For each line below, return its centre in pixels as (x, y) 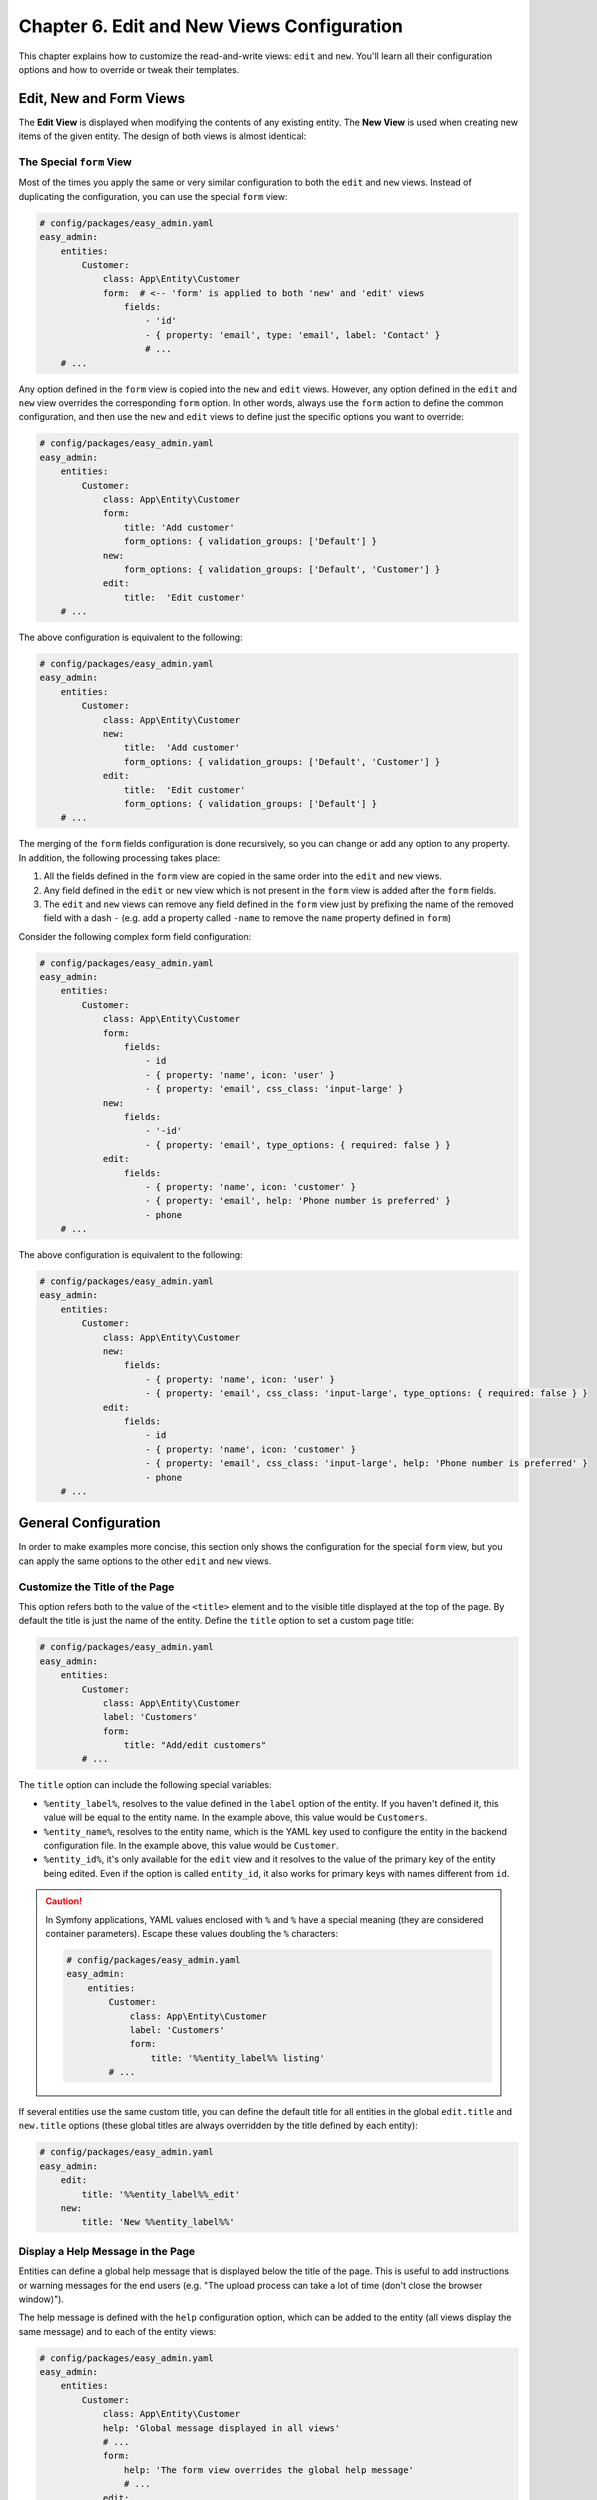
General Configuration (89, 1523)
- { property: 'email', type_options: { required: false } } (298, 1144)
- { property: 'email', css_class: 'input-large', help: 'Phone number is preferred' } (367, 1463)
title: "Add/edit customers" (195, 1745)
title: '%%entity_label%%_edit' (160, 2194)
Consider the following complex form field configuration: (135, 936)
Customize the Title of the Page (96, 1587)
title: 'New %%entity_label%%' (158, 2222)
